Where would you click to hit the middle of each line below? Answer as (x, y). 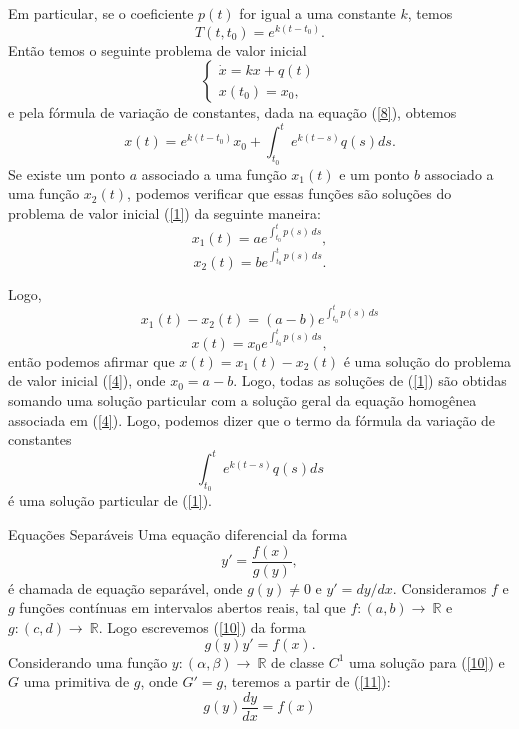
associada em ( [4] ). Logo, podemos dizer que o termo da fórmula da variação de (252, 419)
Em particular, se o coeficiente (101, 13)
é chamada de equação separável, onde (125, 587)
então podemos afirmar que (91, 360)
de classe (298, 661)
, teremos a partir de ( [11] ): (307, 681)
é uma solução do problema (427, 360)
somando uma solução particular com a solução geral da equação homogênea (242, 400)
